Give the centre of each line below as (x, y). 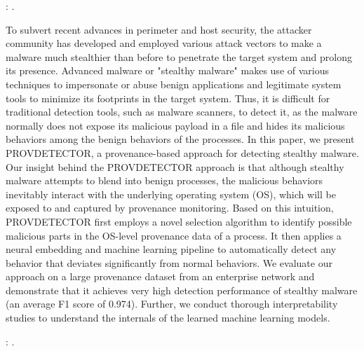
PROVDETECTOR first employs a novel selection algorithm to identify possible (179, 221)
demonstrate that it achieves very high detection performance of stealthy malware (182, 290)
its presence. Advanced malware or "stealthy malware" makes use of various (167, 70)
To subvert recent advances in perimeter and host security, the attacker (159, 29)
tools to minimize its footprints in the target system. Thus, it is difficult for (168, 98)
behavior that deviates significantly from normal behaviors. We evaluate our (169, 262)
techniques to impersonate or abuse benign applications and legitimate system (174, 84)
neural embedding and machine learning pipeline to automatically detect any (171, 249)
